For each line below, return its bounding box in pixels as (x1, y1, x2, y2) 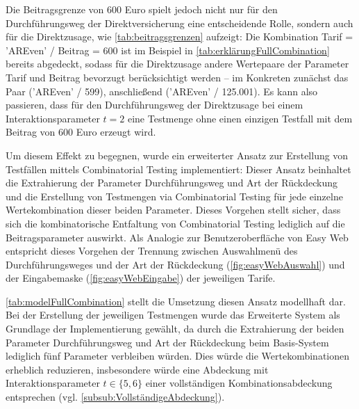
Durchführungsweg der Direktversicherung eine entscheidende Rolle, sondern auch (6, 15, 353, 30)
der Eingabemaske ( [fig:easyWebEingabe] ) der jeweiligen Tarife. (6, 271, 276, 285)
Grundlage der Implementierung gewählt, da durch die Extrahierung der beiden (6, 321, 344, 336)
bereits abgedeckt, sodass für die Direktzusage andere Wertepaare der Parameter (6, 56, 349, 71)
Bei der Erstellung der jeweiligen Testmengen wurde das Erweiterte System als (6, 307, 340, 322)
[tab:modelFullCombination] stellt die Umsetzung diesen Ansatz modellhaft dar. (6, 294, 346, 308)
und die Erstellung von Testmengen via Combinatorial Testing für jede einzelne (6, 189, 343, 203)
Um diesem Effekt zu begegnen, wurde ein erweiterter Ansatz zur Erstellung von (6, 147, 349, 162)
